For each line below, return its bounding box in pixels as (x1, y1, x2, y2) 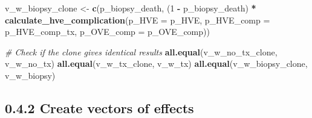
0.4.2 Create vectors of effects (5, 98, 194, 117)
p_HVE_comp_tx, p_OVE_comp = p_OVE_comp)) (5, 25, 210, 38)
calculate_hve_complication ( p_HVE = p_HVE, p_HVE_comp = (5, 13, 270, 26)
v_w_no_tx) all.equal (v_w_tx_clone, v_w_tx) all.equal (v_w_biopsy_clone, (5, 57, 308, 70)
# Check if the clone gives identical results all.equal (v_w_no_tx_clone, (5, 45, 278, 58)
